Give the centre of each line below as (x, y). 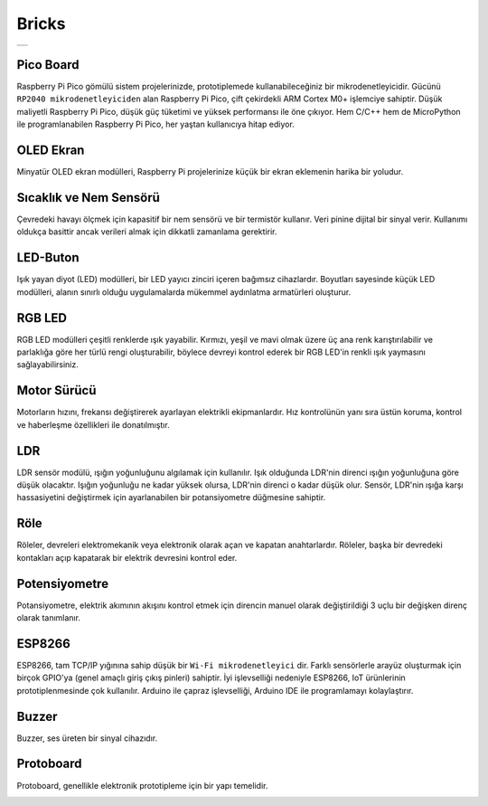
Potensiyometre (62, 583)
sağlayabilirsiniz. (47, 365)
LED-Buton (48, 258)
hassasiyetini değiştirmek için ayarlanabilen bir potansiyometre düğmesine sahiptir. (171, 498)
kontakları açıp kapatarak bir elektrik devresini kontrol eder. (127, 557)
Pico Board (48, 65)
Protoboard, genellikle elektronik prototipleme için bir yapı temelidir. (142, 785)
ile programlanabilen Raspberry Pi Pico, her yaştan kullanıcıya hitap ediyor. (156, 124)
